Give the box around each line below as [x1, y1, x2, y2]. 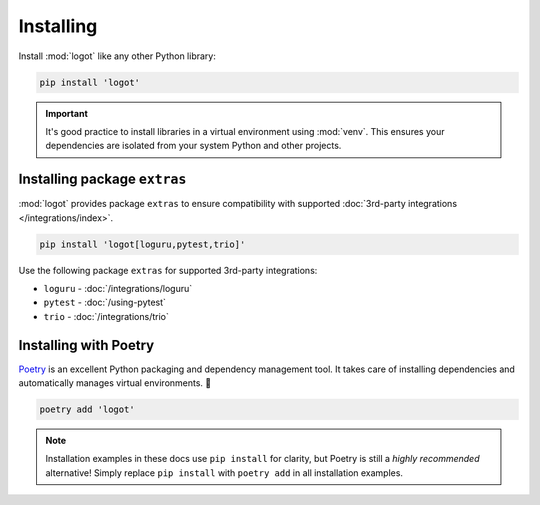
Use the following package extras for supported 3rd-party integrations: [18, 264, 318, 276]
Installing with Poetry [18, 336, 155, 354]
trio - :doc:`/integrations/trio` [43, 310, 169, 322]
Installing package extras [18, 171, 187, 188]
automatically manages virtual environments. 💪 [18, 377, 212, 389]
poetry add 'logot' [39, 404, 135, 415]
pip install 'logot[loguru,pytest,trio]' [39, 238, 246, 250]
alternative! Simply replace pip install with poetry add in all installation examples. [45, 466, 404, 479]
